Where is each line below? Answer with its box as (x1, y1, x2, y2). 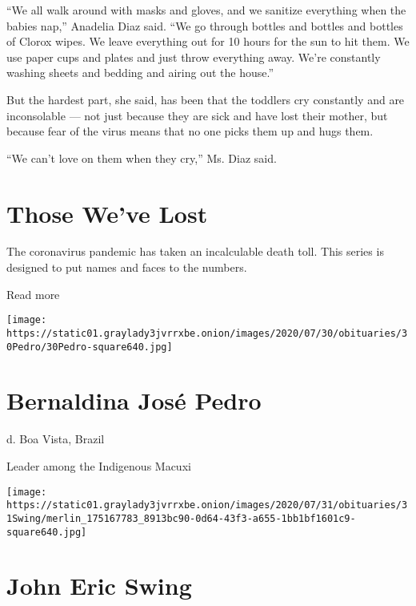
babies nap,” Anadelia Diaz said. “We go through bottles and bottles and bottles (6, 17, 403, 34)
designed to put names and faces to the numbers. (6, 259, 247, 276)
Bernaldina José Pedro (6, 384, 262, 417)
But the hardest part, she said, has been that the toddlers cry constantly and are (6, 91, 405, 107)
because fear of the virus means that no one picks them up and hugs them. (6, 123, 374, 139)
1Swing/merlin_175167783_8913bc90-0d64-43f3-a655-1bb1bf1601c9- (6, 512, 356, 524)
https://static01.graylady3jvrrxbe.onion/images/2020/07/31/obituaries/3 (6, 499, 408, 511)
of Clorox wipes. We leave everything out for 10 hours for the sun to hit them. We (6, 33, 410, 50)
